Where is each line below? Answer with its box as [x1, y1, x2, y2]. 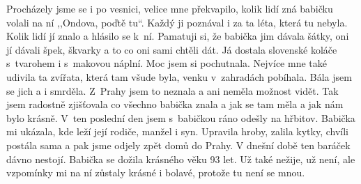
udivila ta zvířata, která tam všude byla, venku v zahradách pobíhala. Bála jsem [6, 69, 352, 84]
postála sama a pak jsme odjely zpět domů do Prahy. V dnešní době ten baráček [6, 137, 351, 152]
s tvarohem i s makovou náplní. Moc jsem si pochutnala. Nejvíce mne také [6, 56, 327, 70]
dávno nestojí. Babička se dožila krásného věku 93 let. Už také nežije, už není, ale [6, 151, 355, 166]
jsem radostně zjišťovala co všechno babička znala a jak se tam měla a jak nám [6, 97, 344, 112]
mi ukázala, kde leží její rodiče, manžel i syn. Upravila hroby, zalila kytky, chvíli [6, 124, 349, 139]
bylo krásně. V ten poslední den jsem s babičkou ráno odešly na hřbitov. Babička [6, 110, 355, 125]
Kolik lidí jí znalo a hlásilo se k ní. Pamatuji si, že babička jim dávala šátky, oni [6, 29, 349, 43]
